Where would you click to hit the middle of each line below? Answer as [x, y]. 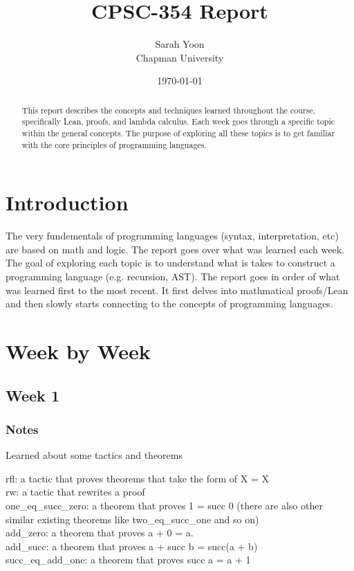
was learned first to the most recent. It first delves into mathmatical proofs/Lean [177, 290]
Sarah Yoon [180, 44]
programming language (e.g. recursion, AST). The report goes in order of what [173, 277]
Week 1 [32, 395]
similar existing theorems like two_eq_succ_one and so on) [132, 519]
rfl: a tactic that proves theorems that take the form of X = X [137, 478]
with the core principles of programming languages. [114, 144]
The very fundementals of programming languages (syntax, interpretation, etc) [172, 236]
